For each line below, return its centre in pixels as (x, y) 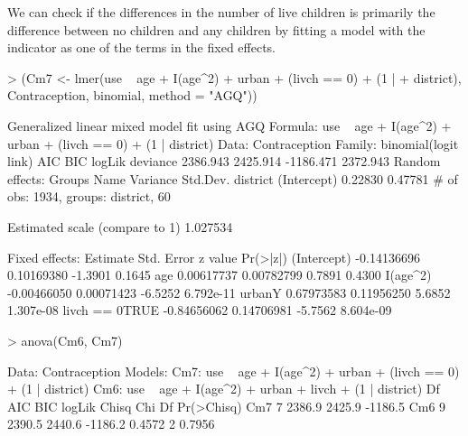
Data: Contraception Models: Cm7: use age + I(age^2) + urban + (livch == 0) (234, 371)
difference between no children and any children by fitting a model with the (216, 29)
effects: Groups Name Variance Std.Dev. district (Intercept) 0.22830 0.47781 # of (233, 178)
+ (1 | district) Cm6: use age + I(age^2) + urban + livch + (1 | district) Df (224, 389)
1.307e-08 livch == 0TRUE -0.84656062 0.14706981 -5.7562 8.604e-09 (200, 310)
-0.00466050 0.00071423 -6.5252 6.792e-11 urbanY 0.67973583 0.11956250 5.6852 (229, 292)
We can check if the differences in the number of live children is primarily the (221, 12)
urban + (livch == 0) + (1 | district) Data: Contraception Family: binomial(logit (233, 143)
